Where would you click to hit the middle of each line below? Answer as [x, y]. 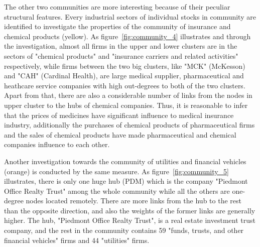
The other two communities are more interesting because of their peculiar [117, 7]
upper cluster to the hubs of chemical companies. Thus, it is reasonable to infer [126, 105]
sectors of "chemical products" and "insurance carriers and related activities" [121, 55]
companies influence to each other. [57, 144]
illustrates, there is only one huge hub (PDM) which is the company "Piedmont [126, 181]
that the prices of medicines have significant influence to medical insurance [119, 115]
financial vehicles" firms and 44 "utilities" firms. [77, 240]
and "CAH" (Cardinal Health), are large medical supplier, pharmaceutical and [124, 76]
